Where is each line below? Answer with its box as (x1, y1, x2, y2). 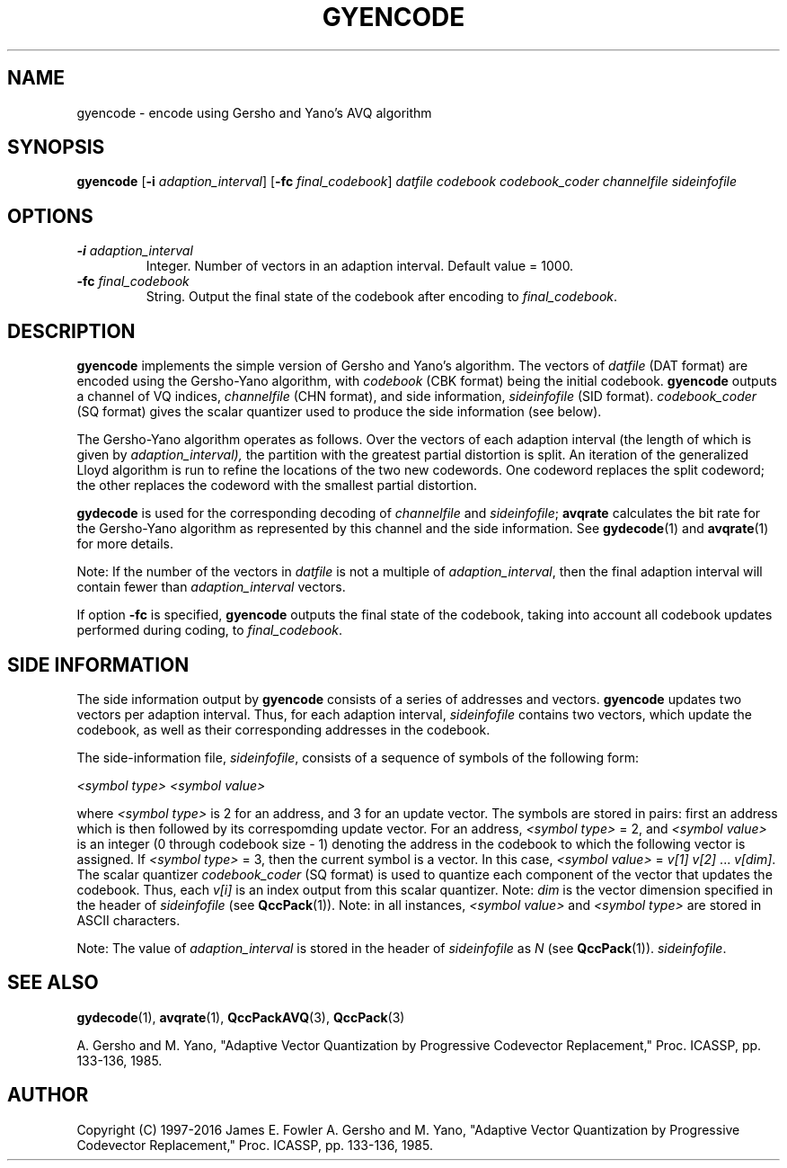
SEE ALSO (7, 971, 99, 994)
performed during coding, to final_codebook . (76, 622, 343, 638)
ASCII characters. (76, 912, 181, 928)
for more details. (76, 536, 174, 552)
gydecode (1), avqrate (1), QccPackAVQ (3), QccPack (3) (76, 1009, 405, 1025)
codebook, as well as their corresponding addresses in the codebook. (76, 721, 491, 737)
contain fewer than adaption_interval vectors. (76, 579, 346, 595)
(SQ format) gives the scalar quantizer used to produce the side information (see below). (76, 404, 602, 420)
